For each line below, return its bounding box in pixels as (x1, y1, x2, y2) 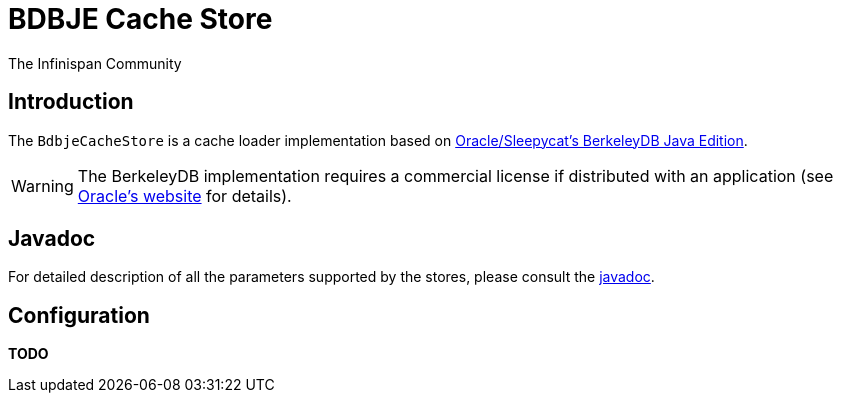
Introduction (8, 89, 134, 115)
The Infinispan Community (8, 54, 182, 72)
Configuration (8, 302, 150, 328)
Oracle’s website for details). (77, 185, 292, 206)
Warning (11, 175, 74, 196)
